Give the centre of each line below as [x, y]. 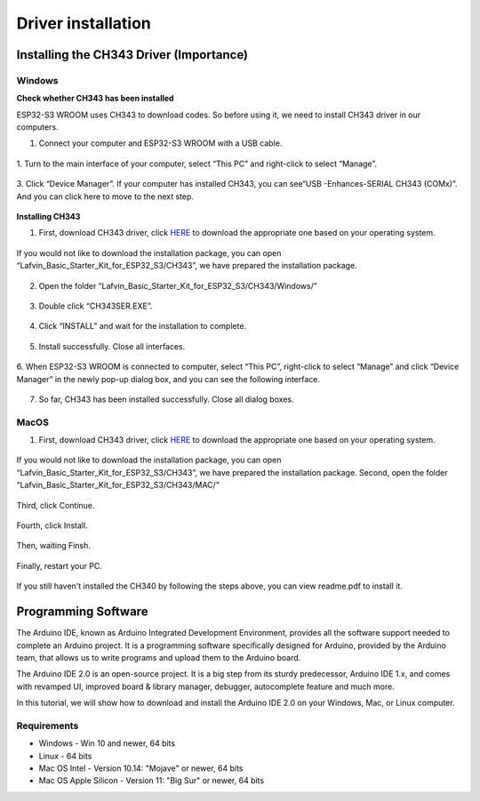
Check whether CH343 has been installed [95, 99]
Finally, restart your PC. [59, 565]
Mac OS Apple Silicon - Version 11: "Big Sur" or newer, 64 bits [152, 781]
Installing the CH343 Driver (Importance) [132, 55]
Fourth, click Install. [52, 525]
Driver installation [84, 23]
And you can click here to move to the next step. [105, 196]
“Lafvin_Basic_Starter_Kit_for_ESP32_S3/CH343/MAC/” [118, 485]
